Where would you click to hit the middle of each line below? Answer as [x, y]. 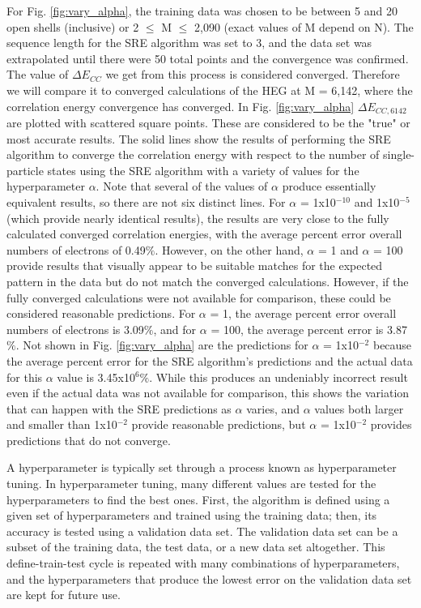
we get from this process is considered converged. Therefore [253, 74]
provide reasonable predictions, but [219, 424]
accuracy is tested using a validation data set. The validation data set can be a [202, 531]
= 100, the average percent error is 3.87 [309, 329]
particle [25, 170]
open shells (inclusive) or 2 [73, 26]
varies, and [273, 408]
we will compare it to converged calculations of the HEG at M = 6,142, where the [210, 90]
